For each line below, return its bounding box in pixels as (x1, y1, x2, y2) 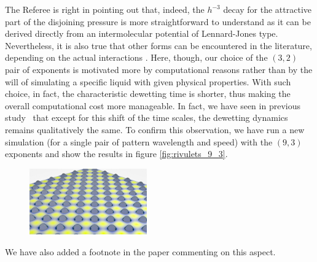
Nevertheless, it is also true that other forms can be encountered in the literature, (5, 39, 312, 52)
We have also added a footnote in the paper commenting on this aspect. (5, 245, 276, 258)
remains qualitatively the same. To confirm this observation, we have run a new (5, 123, 305, 136)
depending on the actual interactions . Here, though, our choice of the (5, 51, 268, 64)
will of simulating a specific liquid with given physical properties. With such (5, 75, 291, 88)
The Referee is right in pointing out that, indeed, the (5, 3, 205, 15)
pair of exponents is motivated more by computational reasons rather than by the (5, 63, 313, 75)
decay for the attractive (223, 3, 311, 15)
